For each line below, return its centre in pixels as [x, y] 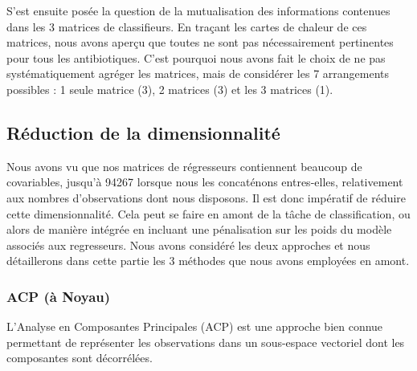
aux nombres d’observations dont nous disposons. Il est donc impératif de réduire [206, 197]
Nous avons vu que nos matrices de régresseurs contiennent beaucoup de [184, 166]
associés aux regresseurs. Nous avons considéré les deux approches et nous [188, 245]
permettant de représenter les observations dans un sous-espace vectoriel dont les [206, 342]
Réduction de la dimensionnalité [143, 132]
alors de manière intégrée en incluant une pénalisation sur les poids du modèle [199, 229]
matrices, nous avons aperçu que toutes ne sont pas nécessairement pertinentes [200, 42]
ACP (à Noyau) [59, 296]
